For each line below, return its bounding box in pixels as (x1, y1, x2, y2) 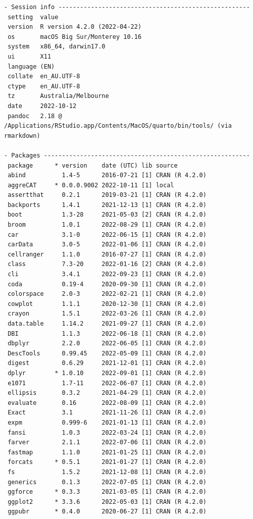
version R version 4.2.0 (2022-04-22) (8, 23, 142, 31)
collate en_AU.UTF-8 (8, 73, 80, 80)
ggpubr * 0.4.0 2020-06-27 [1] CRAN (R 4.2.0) (8, 508, 207, 515)
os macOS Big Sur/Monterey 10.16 (8, 33, 142, 40)
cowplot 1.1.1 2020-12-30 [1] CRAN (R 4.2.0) (8, 300, 207, 307)
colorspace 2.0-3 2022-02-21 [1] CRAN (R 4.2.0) (8, 290, 207, 298)
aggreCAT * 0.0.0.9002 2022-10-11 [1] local (8, 181, 174, 189)
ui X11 (8, 53, 52, 60)
